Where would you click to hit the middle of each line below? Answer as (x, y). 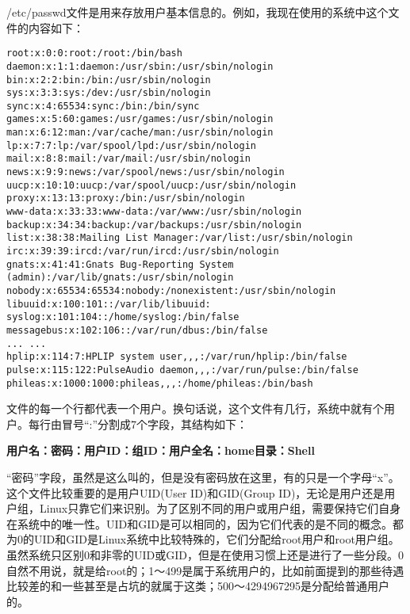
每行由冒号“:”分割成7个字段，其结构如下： (138, 423)
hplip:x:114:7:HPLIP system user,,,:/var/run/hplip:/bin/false (177, 357)
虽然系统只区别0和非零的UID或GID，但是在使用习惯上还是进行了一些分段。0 (205, 555)
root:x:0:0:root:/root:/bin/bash (94, 53)
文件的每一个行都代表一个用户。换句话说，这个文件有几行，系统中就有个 (195, 408)
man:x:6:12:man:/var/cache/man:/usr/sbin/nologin (140, 133)
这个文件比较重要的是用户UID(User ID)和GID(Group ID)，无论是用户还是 (195, 492)
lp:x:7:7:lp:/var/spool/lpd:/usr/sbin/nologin (131, 145)
